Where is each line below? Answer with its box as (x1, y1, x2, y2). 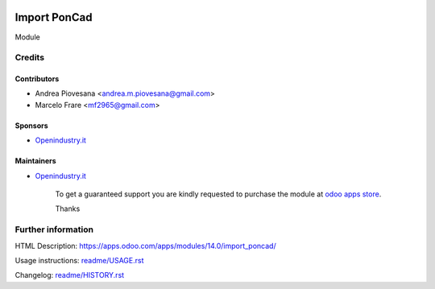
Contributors (14, 74, 60, 84)
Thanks (55, 204, 81, 213)
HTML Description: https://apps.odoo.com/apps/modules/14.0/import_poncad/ (14, 241, 277, 250)
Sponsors (14, 121, 48, 130)
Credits (14, 52, 44, 64)
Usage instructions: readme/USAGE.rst (14, 255, 144, 265)
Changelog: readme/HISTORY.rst (14, 270, 125, 280)
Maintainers (14, 156, 56, 166)
